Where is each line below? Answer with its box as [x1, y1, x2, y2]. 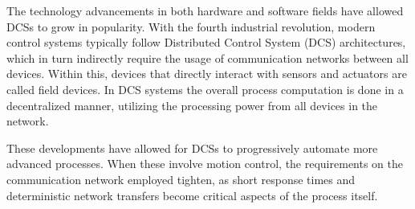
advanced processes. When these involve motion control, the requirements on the [6, 155, 404, 172]
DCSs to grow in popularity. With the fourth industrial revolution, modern [6, 18, 376, 35]
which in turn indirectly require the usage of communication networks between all [6, 49, 409, 66]
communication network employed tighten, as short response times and [6, 170, 356, 187]
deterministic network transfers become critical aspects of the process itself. [6, 186, 378, 203]
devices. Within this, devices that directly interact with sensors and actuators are [6, 65, 407, 82]
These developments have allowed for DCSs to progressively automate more [6, 139, 378, 156]
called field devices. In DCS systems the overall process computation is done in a [6, 80, 404, 97]
